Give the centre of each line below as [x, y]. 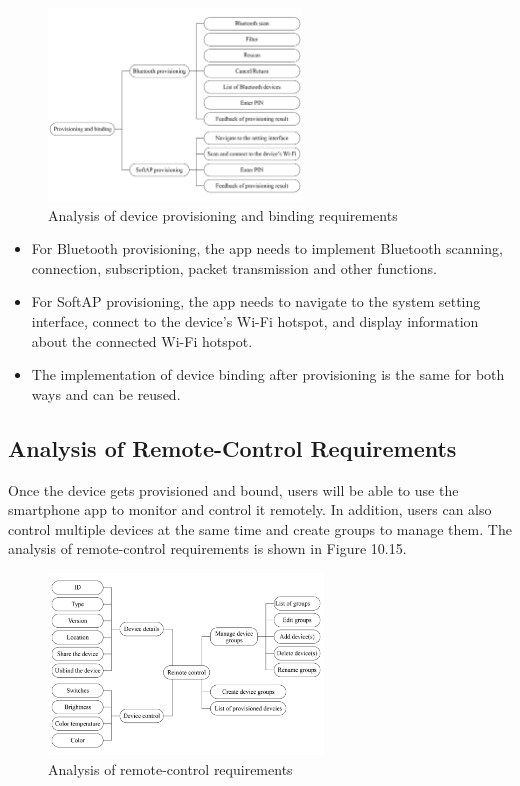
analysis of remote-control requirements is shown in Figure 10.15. [207, 548]
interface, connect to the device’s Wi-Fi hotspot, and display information [255, 320]
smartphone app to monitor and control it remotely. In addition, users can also [250, 509]
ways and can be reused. [106, 393]
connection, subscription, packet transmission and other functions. [234, 267]
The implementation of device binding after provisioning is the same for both [268, 374]
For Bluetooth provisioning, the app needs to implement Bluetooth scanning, [267, 248]
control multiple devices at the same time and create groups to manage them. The [260, 528]
